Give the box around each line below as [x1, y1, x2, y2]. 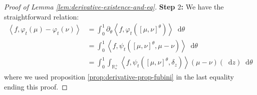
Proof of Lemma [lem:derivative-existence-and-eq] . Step [4, 1, 175, 11]
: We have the [181, 1, 224, 11]
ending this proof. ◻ [4, 81, 68, 91]
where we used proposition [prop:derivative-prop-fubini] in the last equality [4, 71, 234, 82]
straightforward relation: [4, 11, 79, 21]
